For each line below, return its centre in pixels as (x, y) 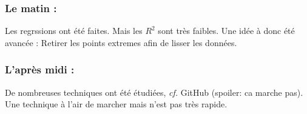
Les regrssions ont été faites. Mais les (74, 31)
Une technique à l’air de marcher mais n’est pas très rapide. (116, 104)
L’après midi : (40, 69)
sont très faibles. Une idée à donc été (226, 31)
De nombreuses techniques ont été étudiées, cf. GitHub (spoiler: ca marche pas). (154, 92)
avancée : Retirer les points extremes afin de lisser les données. (121, 42)
